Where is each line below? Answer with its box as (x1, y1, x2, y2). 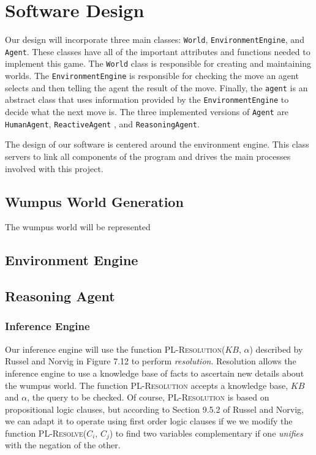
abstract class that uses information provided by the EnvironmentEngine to (5, 93, 289, 106)
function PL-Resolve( (5, 426, 87, 439)
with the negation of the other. (5, 438, 121, 451)
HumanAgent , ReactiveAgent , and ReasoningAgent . (5, 117, 200, 130)
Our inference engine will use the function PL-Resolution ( (5, 342, 225, 355)
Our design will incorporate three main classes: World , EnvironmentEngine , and (5, 33, 304, 46)
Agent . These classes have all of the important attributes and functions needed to (5, 45, 310, 58)
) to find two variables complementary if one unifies (109, 426, 303, 439)
